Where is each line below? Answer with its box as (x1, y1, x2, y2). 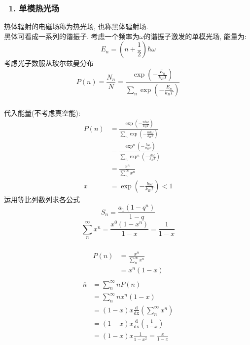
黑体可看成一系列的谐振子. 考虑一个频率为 (4, 31, 140, 41)
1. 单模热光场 (8, 1, 60, 14)
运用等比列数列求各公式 (4, 194, 80, 204)
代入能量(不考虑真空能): (4, 107, 80, 118)
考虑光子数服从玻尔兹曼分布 (4, 58, 94, 68)
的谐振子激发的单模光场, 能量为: (143, 31, 247, 41)
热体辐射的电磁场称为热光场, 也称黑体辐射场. (4, 21, 148, 32)
